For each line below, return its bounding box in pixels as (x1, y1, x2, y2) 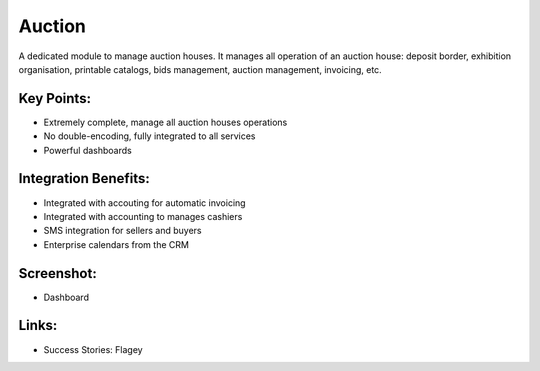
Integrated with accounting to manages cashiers (43, 210, 243, 222)
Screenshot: (18, 265, 97, 282)
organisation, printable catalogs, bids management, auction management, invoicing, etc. (18, 63, 382, 75)
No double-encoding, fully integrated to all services (43, 130, 256, 142)
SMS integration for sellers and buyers (43, 225, 202, 237)
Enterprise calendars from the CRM (43, 238, 190, 250)
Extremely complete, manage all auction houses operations (43, 116, 288, 128)
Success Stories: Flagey (43, 343, 144, 355)
